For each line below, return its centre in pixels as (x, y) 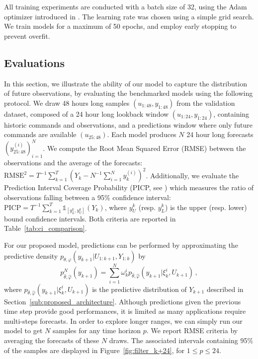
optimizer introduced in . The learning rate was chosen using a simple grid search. (129, 16)
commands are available (40, 134)
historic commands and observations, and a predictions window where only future (128, 124)
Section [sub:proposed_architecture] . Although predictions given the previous (123, 301)
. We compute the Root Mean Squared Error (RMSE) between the (144, 148)
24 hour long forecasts (220, 134)
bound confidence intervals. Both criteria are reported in (90, 218)
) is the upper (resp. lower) (206, 207)
